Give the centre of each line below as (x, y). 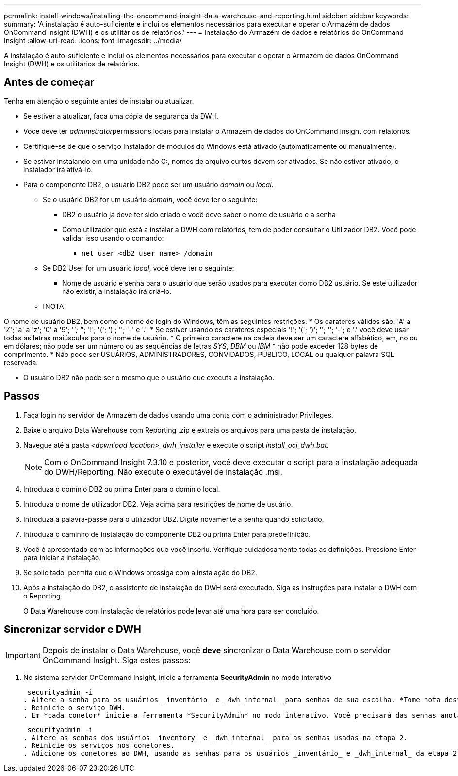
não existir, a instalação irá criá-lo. (117, 291)
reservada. (21, 362)
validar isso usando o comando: (113, 238)
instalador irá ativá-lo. (58, 169)
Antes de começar (49, 82)
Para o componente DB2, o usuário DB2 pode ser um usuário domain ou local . (148, 184)
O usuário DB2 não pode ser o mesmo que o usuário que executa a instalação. (149, 377)
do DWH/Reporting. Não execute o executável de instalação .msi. (164, 472)
